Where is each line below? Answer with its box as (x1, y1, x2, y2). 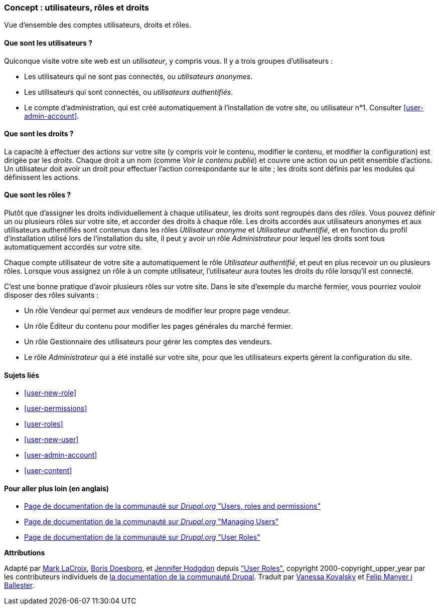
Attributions (4, 548, 45, 557)
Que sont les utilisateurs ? (4, 38, 93, 47)
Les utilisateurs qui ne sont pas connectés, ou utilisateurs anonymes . (24, 72, 253, 81)
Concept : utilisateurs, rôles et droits (4, 3, 149, 13)
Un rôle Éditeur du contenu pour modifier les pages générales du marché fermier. (24, 322, 293, 331)
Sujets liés (4, 370, 39, 379)
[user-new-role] (24, 388, 77, 397)
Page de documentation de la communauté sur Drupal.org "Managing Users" (24, 517, 279, 526)
